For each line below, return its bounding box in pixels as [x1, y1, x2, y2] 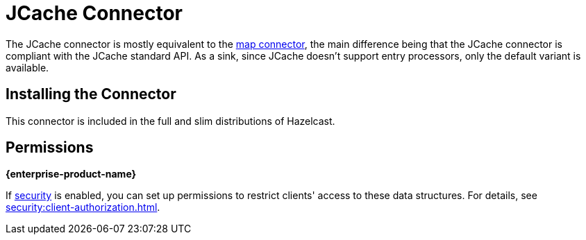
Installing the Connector [6, 85, 176, 103]
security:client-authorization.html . [6, 201, 160, 214]
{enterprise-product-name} [6, 168, 137, 180]
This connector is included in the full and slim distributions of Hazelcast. [6, 114, 335, 127]
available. [6, 61, 49, 74]
